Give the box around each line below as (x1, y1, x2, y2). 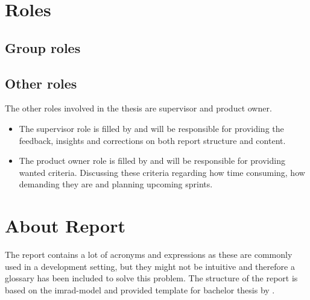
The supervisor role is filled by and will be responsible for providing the (19, 122, 284, 134)
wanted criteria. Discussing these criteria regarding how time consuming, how (19, 166, 305, 178)
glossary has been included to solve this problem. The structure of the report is (5, 272, 298, 284)
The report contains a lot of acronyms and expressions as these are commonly (5, 248, 293, 261)
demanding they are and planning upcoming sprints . (19, 178, 213, 190)
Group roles (5, 38, 81, 57)
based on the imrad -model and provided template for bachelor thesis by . (5, 283, 275, 296)
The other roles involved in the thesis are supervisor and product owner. (5, 102, 272, 114)
